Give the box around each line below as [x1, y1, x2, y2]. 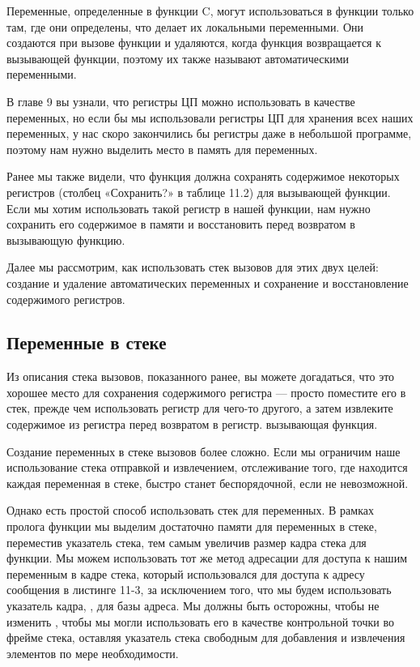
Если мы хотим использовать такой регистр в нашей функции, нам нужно [6, 199, 371, 216]
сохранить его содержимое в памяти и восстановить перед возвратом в [6, 216, 355, 233]
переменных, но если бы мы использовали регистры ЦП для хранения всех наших [6, 109, 414, 126]
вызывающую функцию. [6, 231, 125, 248]
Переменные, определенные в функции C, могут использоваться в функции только [6, 2, 414, 19]
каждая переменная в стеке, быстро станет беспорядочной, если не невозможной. [6, 474, 409, 491]
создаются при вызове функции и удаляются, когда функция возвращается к [6, 34, 382, 51]
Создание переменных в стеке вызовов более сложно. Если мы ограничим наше [6, 443, 401, 460]
